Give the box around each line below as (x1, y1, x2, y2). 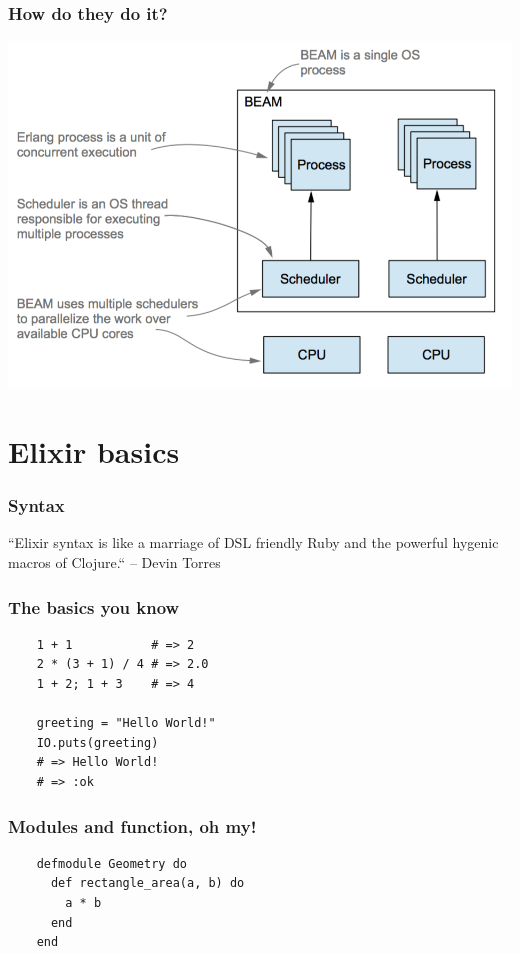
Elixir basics (8, 431, 180, 472)
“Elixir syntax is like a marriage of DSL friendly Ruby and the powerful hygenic (8, 532, 499, 553)
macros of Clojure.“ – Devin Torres (8, 552, 221, 573)
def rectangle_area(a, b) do (50, 876, 245, 891)
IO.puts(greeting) (36, 735, 159, 750)
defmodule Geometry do (36, 856, 187, 871)
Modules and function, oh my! (8, 813, 257, 838)
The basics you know (8, 594, 180, 619)
